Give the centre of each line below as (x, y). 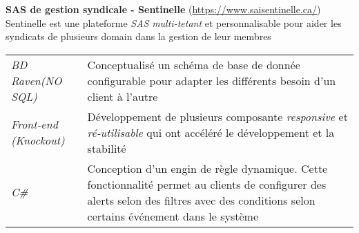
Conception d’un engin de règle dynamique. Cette (207, 168)
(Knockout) (38, 140)
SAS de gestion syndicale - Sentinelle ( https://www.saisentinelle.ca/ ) (163, 9)
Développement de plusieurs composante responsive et (217, 116)
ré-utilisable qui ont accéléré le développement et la (211, 132)
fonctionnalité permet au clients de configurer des (207, 184)
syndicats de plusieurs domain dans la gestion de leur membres (138, 36)
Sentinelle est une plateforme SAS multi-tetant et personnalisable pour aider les (174, 22)
